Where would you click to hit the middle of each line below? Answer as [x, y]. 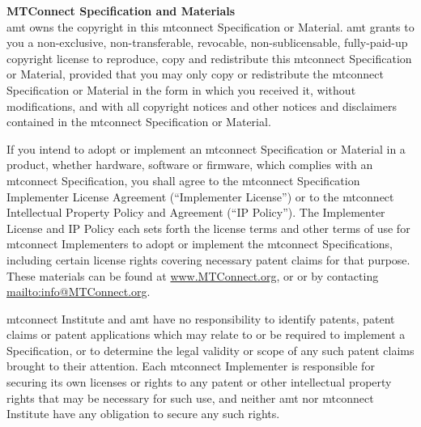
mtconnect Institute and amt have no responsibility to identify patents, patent [201, 318]
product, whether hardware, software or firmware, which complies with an [190, 165]
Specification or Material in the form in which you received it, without [181, 89]
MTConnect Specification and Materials [121, 11]
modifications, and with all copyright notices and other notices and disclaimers [202, 106]
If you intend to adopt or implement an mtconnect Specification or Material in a [206, 148]
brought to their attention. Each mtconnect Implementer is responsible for [191, 366]
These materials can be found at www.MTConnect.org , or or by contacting [193, 275]
